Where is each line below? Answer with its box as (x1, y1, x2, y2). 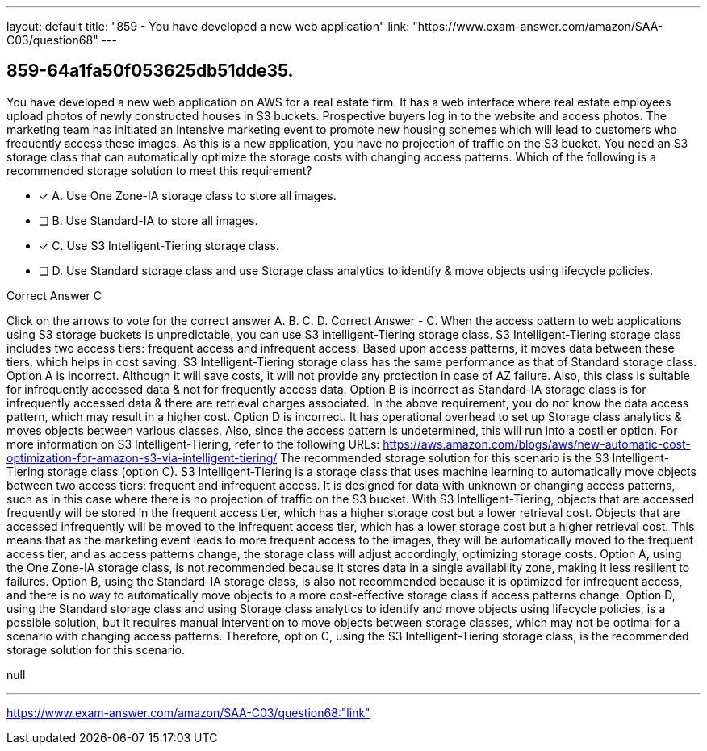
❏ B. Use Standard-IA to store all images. (39, 213, 258, 227)
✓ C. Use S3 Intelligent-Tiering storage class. (39, 238, 279, 252)
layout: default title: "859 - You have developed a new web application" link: (6, 19, 410, 33)
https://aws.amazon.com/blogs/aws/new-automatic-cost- (383, 436, 691, 451)
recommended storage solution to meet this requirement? (6, 163, 312, 177)
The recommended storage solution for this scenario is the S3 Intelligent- (280, 450, 670, 465)
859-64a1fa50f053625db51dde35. (6, 60, 294, 81)
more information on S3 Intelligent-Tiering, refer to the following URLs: (6, 436, 380, 451)
